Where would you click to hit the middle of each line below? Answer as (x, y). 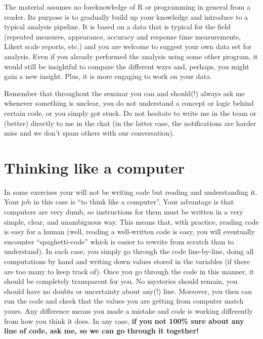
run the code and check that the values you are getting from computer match (124, 301)
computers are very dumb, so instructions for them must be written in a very (124, 212)
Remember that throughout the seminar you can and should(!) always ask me (124, 93)
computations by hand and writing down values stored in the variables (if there (127, 261)
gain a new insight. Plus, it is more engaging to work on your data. (108, 76)
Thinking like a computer (95, 167)
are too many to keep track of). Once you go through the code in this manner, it (129, 271)
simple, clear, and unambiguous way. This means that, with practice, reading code (131, 221)
